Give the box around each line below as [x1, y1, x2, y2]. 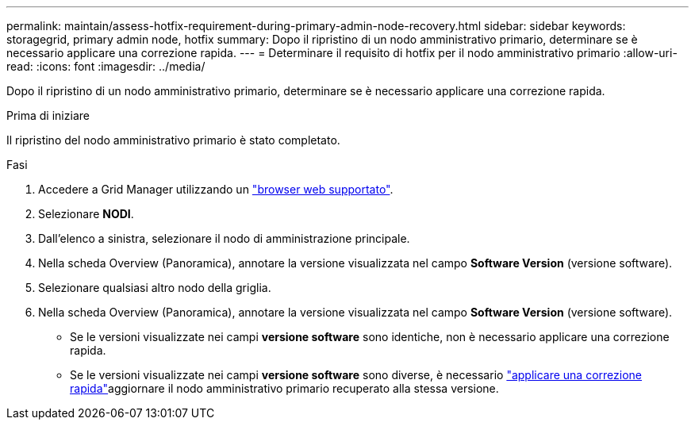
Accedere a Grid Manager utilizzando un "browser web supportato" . [38, 182, 394, 196]
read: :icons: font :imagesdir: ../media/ [6, 59, 205, 73]
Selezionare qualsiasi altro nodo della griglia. [38, 281, 271, 294]
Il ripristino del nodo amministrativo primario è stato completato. [6, 133, 340, 147]
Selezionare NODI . [38, 207, 134, 221]
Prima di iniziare [6, 109, 90, 122]
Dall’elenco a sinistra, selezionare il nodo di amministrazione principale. [38, 232, 410, 245]
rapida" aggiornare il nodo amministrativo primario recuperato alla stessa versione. [70, 382, 499, 395]
